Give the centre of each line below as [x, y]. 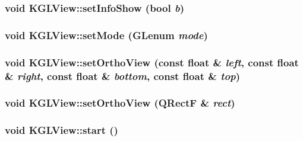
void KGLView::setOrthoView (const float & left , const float [152, 62]
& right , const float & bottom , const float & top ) [123, 76]
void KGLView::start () [61, 130]
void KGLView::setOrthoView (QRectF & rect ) [120, 103]
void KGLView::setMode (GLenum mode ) [106, 35]
